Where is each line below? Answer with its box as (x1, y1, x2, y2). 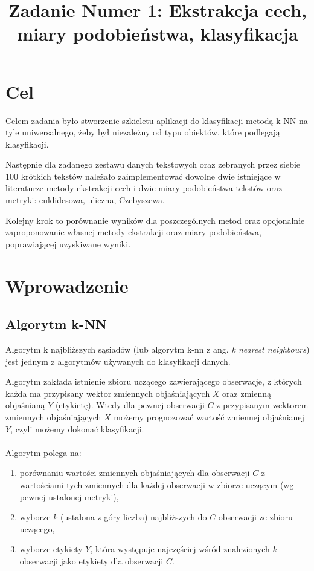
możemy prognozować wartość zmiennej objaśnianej (114, 410, 304, 423)
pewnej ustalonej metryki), (19, 490, 119, 503)
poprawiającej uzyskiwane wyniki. (5, 237, 131, 250)
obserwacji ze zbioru (218, 511, 293, 523)
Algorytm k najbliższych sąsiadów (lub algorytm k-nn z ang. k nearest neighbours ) (5, 343, 310, 356)
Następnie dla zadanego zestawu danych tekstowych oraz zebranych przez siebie (5, 158, 301, 171)
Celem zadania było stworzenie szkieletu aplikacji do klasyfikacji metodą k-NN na (5, 114, 308, 126)
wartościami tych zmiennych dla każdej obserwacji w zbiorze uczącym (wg (19, 478, 294, 491)
